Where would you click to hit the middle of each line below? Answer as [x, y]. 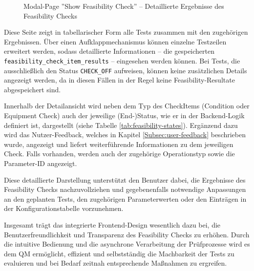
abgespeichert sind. [32, 89]
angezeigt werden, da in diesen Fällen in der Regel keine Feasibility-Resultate [119, 80]
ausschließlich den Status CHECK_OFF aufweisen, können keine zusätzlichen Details [126, 70]
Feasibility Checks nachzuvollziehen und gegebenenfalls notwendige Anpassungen [125, 189]
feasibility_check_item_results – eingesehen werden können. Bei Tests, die [122, 60]
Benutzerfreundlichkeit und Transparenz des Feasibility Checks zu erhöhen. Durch [127, 234]
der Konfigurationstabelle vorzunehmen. [64, 208]
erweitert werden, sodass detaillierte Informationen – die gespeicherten [109, 51]
